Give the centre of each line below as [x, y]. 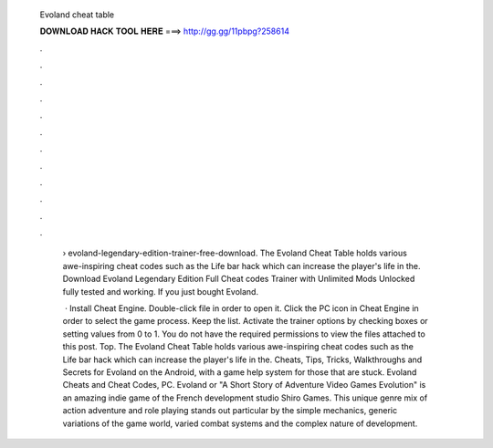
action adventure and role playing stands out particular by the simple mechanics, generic [230, 411]
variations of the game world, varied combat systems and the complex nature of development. [240, 423]
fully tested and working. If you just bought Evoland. [161, 291]
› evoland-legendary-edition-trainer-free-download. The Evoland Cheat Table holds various [235, 253]
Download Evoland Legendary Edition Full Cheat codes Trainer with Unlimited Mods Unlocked [239, 279]
